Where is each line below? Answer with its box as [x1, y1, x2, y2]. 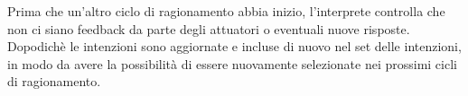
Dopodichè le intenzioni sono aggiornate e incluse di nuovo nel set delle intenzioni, [7, 37, 462, 56]
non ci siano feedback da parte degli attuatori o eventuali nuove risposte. [7, 19, 410, 38]
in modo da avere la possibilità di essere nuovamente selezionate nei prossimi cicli [7, 54, 457, 73]
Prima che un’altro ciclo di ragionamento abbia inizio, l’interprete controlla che [7, 2, 445, 20]
